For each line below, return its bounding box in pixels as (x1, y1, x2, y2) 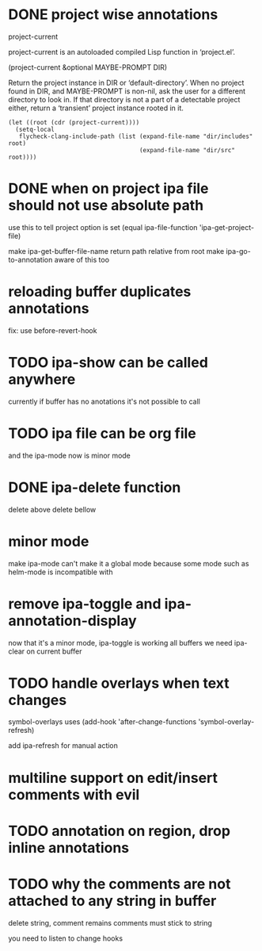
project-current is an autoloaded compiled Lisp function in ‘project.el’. (8, 47, 236, 56)
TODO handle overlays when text (8, 674, 230, 692)
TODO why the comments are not (8, 875, 231, 893)
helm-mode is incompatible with (8, 567, 113, 577)
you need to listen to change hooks (8, 934, 123, 943)
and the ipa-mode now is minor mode (8, 451, 131, 460)
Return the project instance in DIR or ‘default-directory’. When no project (8, 78, 245, 87)
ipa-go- (226, 246, 251, 255)
